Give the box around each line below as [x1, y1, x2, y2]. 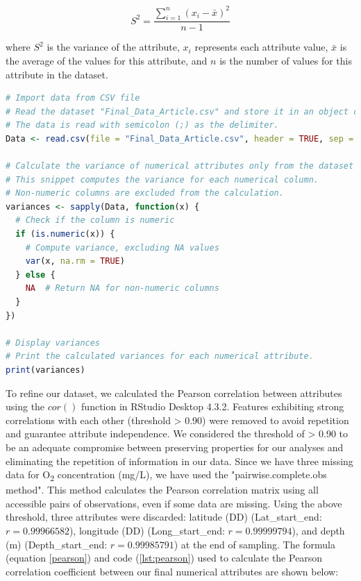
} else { [15, 269, 56, 280]
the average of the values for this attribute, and [6, 53, 208, 67]
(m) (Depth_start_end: [6, 537, 108, 551]
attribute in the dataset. [6, 67, 108, 81]
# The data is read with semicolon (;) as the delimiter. [6, 120, 279, 130]
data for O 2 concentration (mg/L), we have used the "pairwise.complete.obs [6, 467, 327, 483]
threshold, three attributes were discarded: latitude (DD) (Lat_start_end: [6, 510, 322, 524]
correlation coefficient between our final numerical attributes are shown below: [6, 564, 339, 578]
